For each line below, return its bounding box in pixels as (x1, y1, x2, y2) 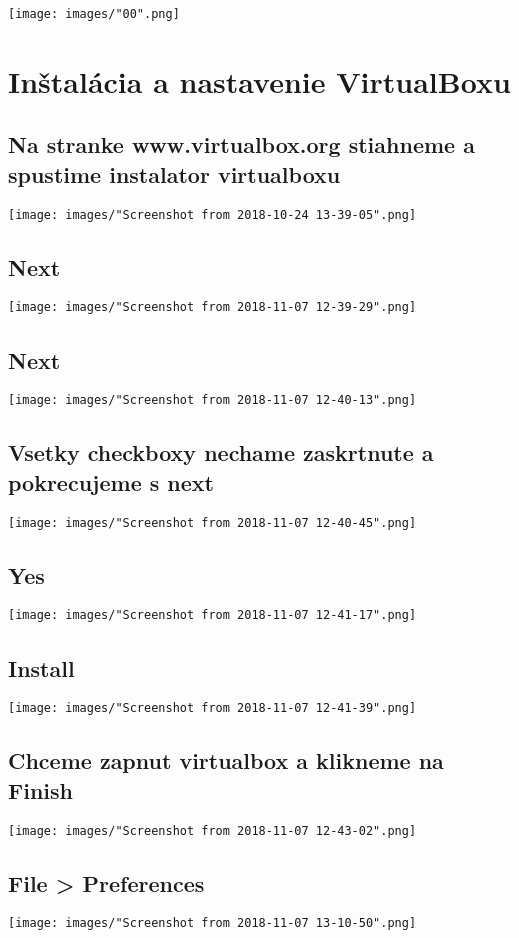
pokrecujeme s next (8, 466, 214, 497)
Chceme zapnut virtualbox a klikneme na (8, 745, 444, 776)
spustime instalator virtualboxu (8, 158, 341, 189)
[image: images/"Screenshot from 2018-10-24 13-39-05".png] (8, 207, 417, 222)
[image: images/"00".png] (8, 7, 180, 21)
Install (8, 652, 75, 683)
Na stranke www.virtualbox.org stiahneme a (8, 129, 475, 160)
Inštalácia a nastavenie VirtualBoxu (8, 60, 511, 101)
